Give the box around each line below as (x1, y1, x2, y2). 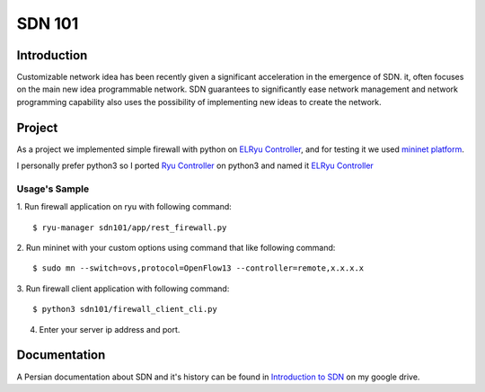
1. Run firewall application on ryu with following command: (16, 201, 233, 212)
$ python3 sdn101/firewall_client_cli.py (32, 304, 217, 315)
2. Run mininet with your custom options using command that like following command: (16, 243, 336, 254)
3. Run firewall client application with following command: (16, 283, 230, 294)
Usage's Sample (16, 183, 90, 195)
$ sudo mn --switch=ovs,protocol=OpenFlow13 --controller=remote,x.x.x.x (32, 263, 365, 273)
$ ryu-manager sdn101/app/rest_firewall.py (32, 222, 227, 233)
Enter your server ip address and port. (39, 324, 181, 334)
